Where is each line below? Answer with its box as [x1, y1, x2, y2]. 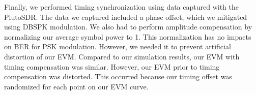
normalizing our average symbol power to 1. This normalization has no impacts [4, 31, 251, 42]
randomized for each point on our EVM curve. [4, 81, 149, 91]
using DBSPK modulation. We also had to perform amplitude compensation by [4, 21, 252, 32]
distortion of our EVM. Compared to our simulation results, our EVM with [4, 51, 240, 61]
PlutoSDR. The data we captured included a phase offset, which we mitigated [4, 11, 247, 22]
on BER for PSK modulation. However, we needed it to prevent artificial [4, 41, 231, 52]
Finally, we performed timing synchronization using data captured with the [4, 2, 239, 12]
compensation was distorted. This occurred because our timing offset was [4, 71, 232, 82]
